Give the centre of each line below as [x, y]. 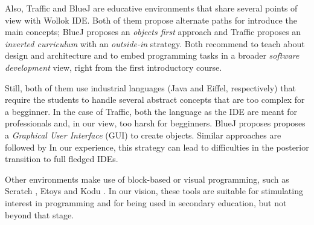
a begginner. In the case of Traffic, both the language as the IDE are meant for [151, 111]
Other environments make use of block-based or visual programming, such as [147, 179]
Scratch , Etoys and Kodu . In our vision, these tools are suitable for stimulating [154, 191]
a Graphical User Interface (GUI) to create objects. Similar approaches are [143, 135]
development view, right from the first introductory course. [114, 67]
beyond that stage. [40, 214]
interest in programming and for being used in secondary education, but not [146, 202]
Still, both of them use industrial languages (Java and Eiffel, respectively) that [150, 87]
